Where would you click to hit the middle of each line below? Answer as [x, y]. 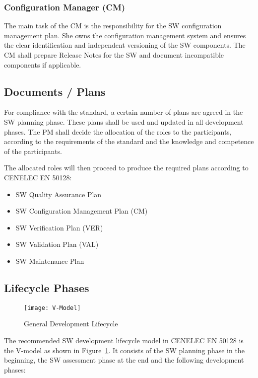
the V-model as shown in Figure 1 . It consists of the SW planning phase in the [124, 350]
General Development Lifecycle [71, 324]
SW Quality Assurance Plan [59, 194]
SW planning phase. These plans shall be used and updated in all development [124, 121]
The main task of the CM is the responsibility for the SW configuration [113, 26]
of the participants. [33, 151]
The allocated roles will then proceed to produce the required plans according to [126, 168]
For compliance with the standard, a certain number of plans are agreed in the [124, 112]
